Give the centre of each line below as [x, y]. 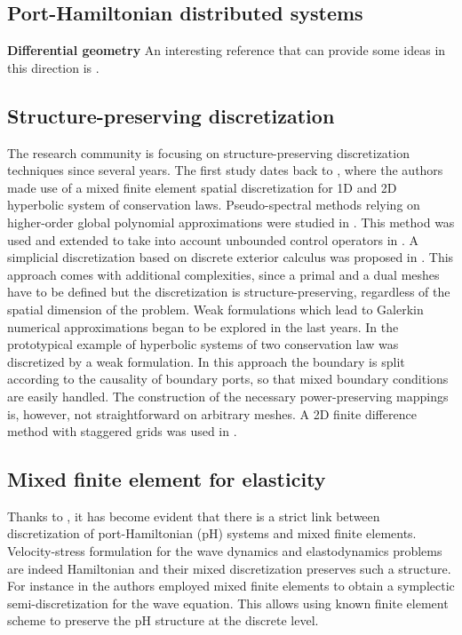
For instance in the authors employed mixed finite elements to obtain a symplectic [231, 586]
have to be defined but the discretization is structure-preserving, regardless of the [229, 292]
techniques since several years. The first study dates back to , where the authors [225, 170]
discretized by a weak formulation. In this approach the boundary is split [206, 361]
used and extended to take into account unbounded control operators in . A [213, 239]
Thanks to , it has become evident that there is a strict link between [194, 516]
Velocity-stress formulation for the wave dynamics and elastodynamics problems [225, 551]
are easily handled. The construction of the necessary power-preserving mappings [228, 396]
